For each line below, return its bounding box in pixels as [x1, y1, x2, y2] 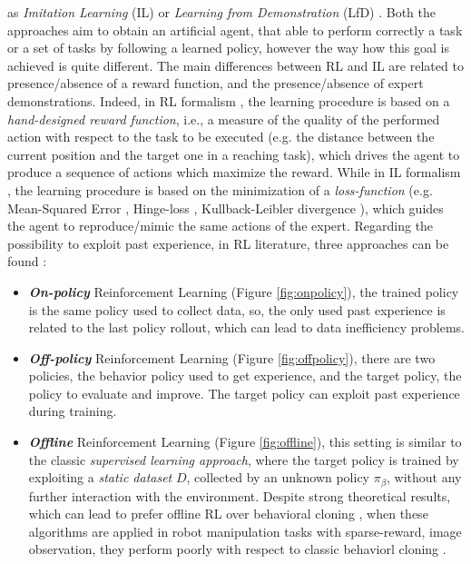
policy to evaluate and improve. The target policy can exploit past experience [28, 383, 460, 402]
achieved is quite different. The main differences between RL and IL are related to [7, 55, 464, 74]
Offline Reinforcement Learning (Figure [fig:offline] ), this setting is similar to [28, 432, 462, 451]
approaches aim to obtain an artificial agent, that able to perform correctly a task [7, 20, 463, 39]
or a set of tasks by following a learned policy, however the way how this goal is [7, 38, 449, 57]
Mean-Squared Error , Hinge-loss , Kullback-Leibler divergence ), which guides [7, 198, 444, 217]
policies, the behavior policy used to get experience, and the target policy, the [28, 366, 462, 385]
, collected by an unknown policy [186, 468, 370, 487]
